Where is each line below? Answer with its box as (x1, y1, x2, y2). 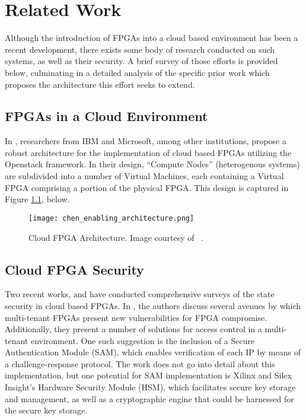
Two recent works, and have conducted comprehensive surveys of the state (5, 288, 275, 300)
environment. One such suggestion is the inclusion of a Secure (30, 334, 255, 346)
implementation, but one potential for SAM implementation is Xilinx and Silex (5, 369, 292, 381)
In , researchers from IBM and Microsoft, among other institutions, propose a (5, 135, 286, 147)
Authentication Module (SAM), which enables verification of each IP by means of (5, 346, 301, 358)
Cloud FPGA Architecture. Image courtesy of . (28, 231, 204, 243)
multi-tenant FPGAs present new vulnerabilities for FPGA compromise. (5, 311, 267, 323)
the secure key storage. (5, 404, 88, 416)
